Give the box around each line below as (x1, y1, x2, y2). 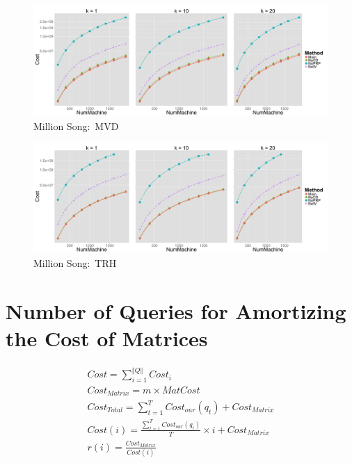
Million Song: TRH (33, 255, 117, 270)
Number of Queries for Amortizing (6, 296, 346, 325)
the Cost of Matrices (6, 323, 208, 352)
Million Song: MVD (33, 118, 119, 133)
